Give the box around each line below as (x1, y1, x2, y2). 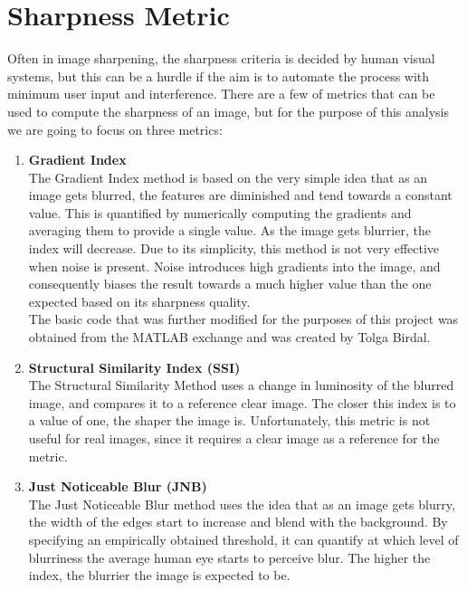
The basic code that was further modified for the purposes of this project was (28, 309, 459, 328)
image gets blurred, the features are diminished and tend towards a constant (28, 186, 453, 205)
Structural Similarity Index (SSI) (28, 357, 241, 376)
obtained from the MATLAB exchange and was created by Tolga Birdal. (28, 328, 431, 347)
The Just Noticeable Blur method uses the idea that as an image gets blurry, (28, 494, 455, 513)
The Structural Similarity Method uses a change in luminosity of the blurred (28, 376, 454, 395)
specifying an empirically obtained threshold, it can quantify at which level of (28, 529, 459, 548)
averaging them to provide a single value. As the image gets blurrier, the (28, 221, 431, 240)
